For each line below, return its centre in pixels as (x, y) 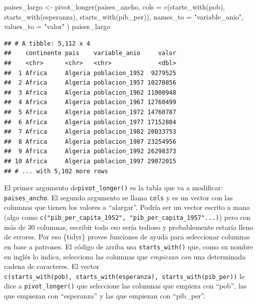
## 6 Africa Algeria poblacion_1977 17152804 (90, 122)
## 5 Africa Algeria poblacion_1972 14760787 (90, 112)
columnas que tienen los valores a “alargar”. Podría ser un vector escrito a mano (127, 207)
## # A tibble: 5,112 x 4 (47, 43)
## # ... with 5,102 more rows (56, 171)
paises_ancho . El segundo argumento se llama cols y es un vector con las (118, 197)
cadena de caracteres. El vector (52, 266)
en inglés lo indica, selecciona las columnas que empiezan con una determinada (125, 256)
